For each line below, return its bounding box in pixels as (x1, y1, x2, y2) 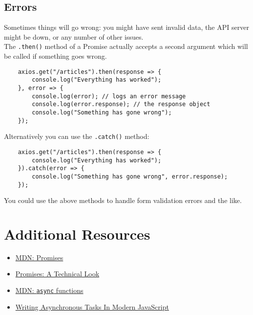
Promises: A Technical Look (15, 269, 100, 279)
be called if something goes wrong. (4, 51, 107, 61)
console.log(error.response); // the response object (32, 101, 211, 108)
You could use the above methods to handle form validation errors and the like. (4, 195, 242, 205)
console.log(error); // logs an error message (32, 92, 186, 100)
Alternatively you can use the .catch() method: (4, 131, 149, 141)
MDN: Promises (15, 252, 63, 262)
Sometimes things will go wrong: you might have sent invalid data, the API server (4, 22, 249, 32)
